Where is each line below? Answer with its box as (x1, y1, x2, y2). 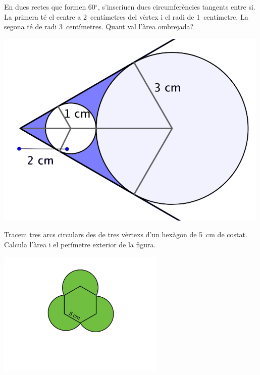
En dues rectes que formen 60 (4, 2, 95, 12)
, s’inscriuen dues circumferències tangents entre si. (97, 2, 255, 12)
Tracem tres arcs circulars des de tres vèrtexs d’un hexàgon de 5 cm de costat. (4, 229, 247, 240)
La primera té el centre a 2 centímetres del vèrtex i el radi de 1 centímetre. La (4, 11, 248, 22)
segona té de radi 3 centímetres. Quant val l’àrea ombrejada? (4, 21, 194, 32)
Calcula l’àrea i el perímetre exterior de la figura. (4, 239, 156, 249)
